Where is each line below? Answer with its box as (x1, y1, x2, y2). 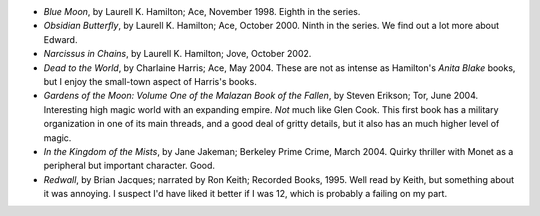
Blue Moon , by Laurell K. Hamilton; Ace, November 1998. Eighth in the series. (43, 6, 361, 17)
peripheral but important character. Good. (43, 160, 215, 172)
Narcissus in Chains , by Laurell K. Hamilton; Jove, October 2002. (43, 48, 312, 60)
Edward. (43, 33, 78, 45)
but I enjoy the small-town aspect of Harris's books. (43, 75, 257, 87)
